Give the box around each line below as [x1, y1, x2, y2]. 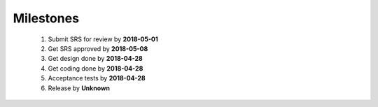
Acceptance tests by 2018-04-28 [48, 74, 146, 83]
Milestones [13, 10, 80, 26]
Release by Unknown [48, 84, 110, 92]
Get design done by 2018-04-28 [48, 55, 143, 63]
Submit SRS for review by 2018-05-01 [48, 35, 159, 43]
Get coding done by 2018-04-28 [48, 64, 143, 73]
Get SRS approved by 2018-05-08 [48, 44, 148, 52]
